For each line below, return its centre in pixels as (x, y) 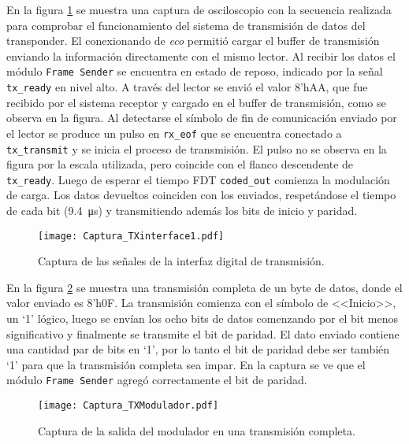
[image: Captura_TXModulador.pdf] (128, 406)
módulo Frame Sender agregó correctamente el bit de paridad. (157, 380)
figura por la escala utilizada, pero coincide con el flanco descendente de (180, 164)
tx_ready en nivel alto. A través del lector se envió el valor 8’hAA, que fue (187, 87)
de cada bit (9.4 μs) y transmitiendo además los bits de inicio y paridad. (182, 211)
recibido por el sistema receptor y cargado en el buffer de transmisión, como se (196, 102)
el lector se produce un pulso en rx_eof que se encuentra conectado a (174, 133)
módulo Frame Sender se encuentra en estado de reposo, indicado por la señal (195, 71)
